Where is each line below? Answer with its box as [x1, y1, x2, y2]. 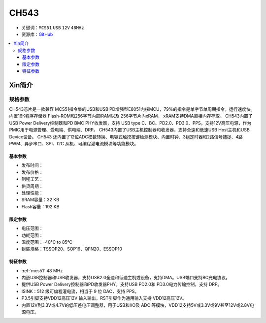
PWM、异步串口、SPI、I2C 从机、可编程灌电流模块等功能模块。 [9, 141, 139, 146]
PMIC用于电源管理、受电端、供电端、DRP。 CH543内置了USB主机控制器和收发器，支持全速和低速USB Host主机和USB [9, 127, 250, 133]
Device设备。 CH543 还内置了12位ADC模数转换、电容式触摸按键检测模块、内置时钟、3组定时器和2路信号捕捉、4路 [9, 133, 243, 140]
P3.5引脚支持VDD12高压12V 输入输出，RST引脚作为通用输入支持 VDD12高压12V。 [21, 295, 187, 301]
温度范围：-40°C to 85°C [21, 239, 73, 245]
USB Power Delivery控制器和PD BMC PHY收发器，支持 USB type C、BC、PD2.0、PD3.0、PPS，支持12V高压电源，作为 [9, 120, 252, 126]
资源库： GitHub [21, 31, 53, 37]
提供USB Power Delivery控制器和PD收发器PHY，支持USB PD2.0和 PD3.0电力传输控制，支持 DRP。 [21, 281, 222, 288]
